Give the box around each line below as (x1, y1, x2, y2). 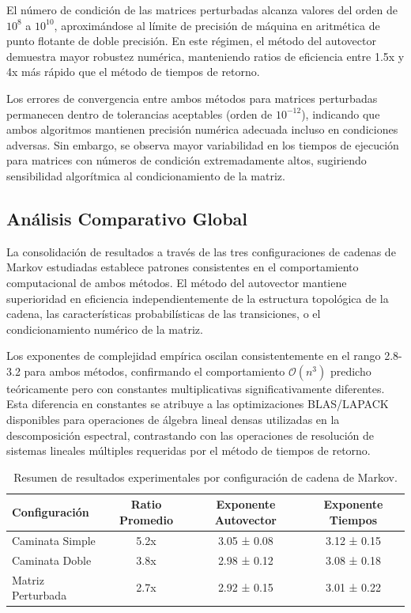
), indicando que (301, 105, 380, 122)
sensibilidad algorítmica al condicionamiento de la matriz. (6, 167, 285, 184)
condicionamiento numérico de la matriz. (6, 320, 203, 337)
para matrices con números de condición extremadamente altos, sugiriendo (6, 152, 367, 168)
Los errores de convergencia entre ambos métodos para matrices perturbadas (6, 89, 378, 106)
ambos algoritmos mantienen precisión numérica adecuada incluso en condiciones (6, 121, 398, 138)
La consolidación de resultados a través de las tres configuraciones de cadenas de (6, 243, 396, 259)
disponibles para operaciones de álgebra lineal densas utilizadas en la (6, 411, 340, 428)
